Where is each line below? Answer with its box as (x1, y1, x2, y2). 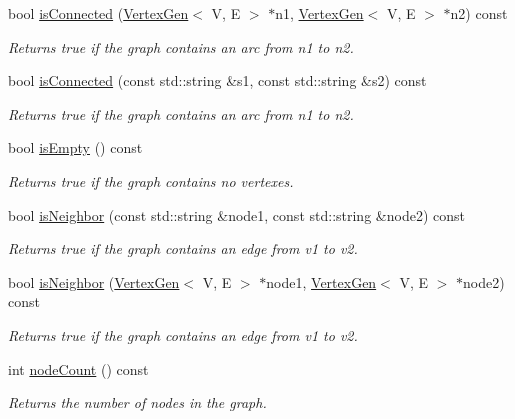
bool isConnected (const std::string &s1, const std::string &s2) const (8, 70, 427, 91)
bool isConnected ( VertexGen (8, 3, 189, 23)
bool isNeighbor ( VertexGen (8, 271, 180, 292)
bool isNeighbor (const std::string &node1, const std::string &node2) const (8, 204, 465, 225)
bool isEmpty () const (8, 137, 143, 158)
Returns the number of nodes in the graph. (8, 392, 267, 413)
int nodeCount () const (8, 358, 149, 379)
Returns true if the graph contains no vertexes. (8, 170, 294, 191)
